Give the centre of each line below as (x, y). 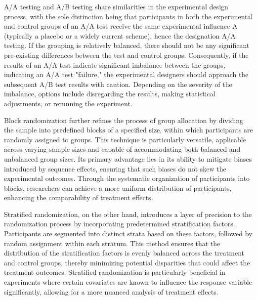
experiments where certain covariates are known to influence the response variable (128, 282)
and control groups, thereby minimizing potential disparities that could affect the (127, 262)
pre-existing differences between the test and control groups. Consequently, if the (126, 55)
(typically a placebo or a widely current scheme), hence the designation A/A (120, 35)
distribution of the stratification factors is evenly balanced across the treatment (124, 253)
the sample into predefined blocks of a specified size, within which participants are (128, 130)
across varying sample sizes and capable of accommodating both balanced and (122, 149)
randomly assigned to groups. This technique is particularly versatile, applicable (125, 139)
